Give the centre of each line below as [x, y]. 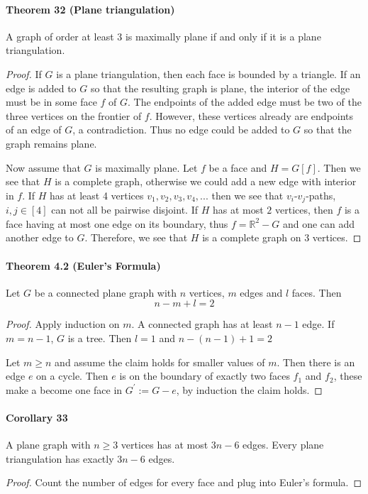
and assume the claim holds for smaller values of [160, 362]
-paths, [321, 195]
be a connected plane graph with [106, 292]
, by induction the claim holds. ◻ [249, 389]
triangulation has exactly [60, 458]
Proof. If [24, 73]
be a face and [238, 167]
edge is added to [41, 88]
